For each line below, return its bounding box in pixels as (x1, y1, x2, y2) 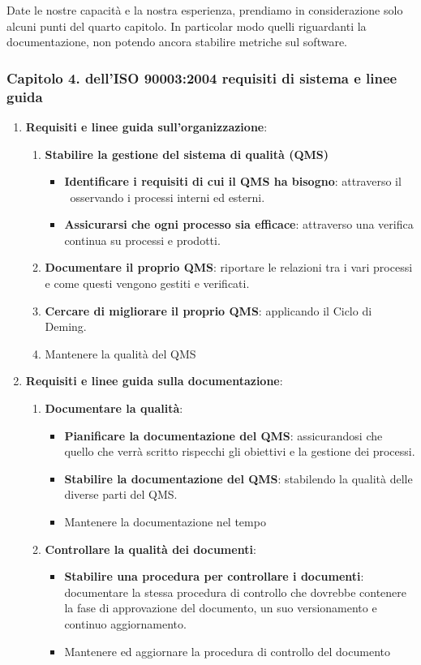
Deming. (45, 318, 87, 335)
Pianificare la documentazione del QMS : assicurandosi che (64, 427, 383, 444)
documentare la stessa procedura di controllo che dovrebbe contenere (64, 583, 406, 600)
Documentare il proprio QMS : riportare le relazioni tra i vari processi (45, 259, 413, 276)
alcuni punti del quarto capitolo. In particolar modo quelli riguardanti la (6, 17, 367, 34)
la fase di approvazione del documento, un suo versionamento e (64, 599, 377, 616)
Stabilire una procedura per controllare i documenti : (64, 568, 364, 585)
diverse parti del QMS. (64, 486, 178, 503)
